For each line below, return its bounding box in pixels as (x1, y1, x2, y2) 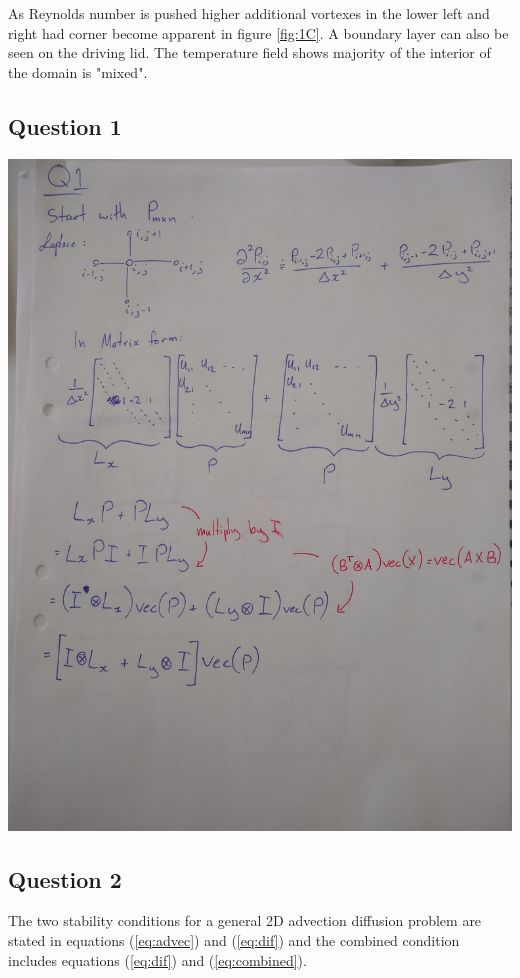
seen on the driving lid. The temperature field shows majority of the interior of (8, 42, 491, 63)
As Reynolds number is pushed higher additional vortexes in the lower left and (8, 3, 490, 23)
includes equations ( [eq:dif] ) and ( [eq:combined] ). (8, 949, 307, 970)
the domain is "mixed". (8, 61, 148, 82)
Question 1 (8, 110, 122, 141)
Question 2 (8, 863, 122, 894)
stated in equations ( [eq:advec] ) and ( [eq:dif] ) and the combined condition (8, 929, 460, 950)
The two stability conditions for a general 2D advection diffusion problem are (8, 910, 482, 931)
